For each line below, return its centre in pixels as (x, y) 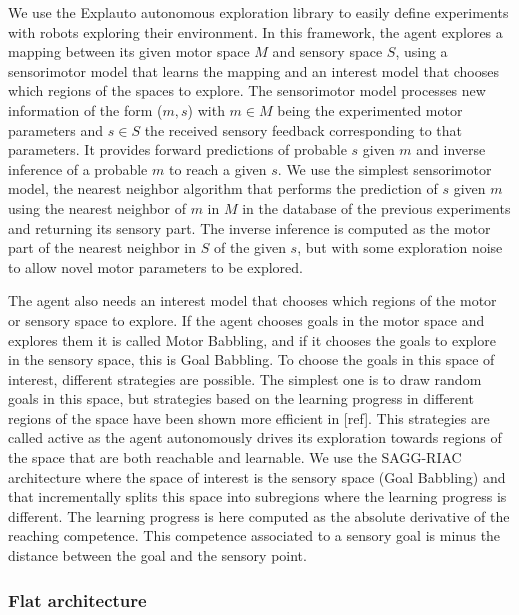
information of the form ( (85, 109)
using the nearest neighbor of (97, 207)
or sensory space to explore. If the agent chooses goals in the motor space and (246, 319)
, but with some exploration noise (400, 247)
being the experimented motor (370, 109)
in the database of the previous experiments (376, 207)
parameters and (56, 129)
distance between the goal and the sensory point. (157, 555)
